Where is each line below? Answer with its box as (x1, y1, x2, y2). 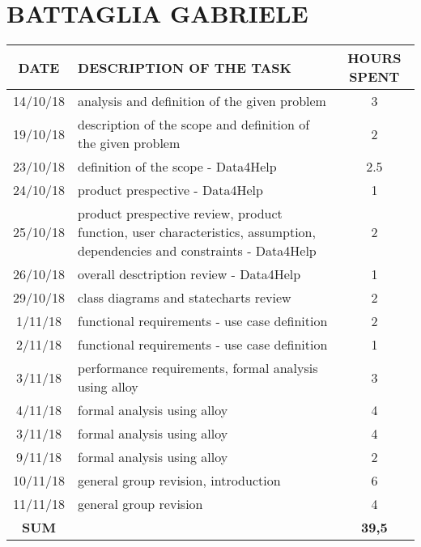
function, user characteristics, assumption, (78, 223, 316, 242)
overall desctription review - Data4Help (78, 265, 301, 284)
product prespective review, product (78, 204, 283, 223)
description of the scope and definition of (78, 115, 310, 134)
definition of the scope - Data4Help (78, 157, 277, 176)
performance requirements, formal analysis (78, 358, 318, 378)
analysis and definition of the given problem (78, 91, 326, 111)
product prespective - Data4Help (78, 180, 263, 200)
